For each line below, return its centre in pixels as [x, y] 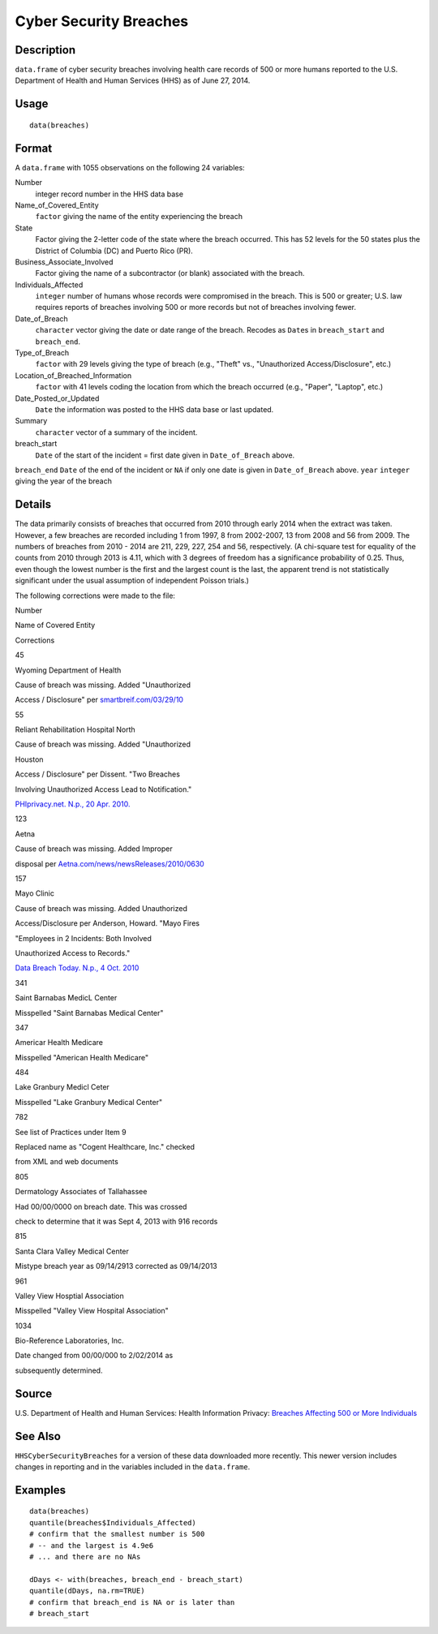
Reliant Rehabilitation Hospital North [75, 729]
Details [33, 504]
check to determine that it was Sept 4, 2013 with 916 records [116, 1221]
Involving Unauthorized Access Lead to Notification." [103, 789]
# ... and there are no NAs [85, 1557]
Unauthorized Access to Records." [73, 952]
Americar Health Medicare [59, 1043]
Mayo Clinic [34, 893]
